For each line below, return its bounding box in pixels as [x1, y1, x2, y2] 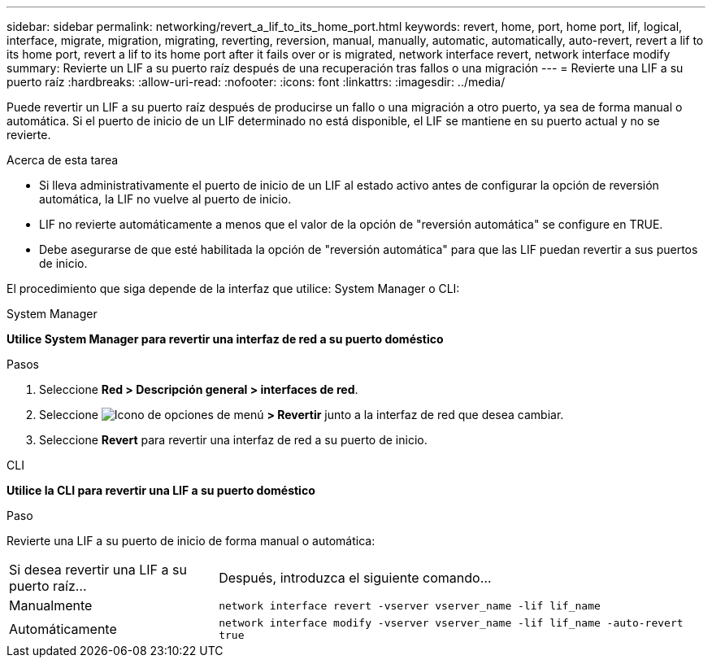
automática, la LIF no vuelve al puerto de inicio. [39, 192, 292, 206]
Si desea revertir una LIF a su [9, 561, 187, 578]
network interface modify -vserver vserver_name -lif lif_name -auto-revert [219, 617, 684, 629]
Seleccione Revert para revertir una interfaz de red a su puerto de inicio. [39, 433, 428, 447]
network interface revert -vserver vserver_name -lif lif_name [219, 599, 601, 612]
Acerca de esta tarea [7, 153, 119, 167]
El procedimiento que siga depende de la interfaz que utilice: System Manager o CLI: [7, 282, 460, 295]
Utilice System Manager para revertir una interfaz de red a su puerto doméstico [7, 332, 444, 346]
